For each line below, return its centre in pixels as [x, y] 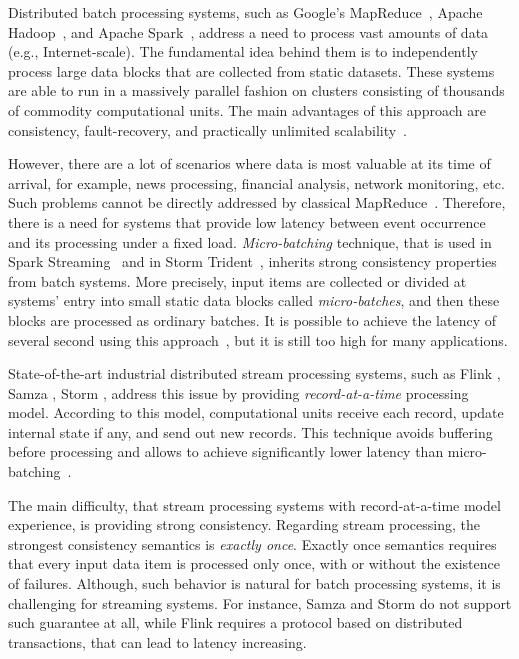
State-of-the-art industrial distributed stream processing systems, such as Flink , [254, 373]
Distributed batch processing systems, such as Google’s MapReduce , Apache [245, 12]
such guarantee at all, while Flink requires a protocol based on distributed [235, 622]
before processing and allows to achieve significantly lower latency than [226, 451]
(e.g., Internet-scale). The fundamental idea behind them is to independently [243, 51]
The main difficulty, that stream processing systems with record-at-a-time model [254, 504]
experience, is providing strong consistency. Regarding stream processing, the [244, 524]
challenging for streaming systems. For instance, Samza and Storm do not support [260, 602]
